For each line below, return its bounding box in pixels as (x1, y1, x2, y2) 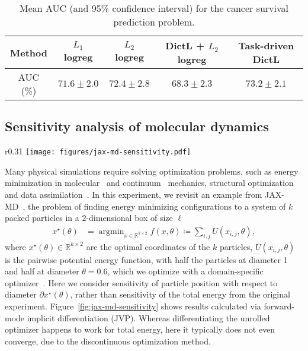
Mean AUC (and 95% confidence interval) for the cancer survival (19, 1, 289, 15)
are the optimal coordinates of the (86, 240, 210, 252)
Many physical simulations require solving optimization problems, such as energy (5, 165, 299, 177)
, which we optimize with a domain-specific (107, 265, 264, 277)
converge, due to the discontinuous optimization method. (5, 334, 211, 347)
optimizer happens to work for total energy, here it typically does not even (5, 323, 275, 336)
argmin (98, 227, 124, 236)
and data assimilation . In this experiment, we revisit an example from (5, 188, 262, 201)
